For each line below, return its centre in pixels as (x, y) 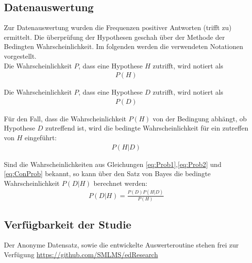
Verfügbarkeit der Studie (68, 224)
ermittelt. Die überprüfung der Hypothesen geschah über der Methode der (114, 37)
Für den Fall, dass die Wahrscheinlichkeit (65, 118)
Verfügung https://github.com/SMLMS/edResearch (81, 254)
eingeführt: (41, 138)
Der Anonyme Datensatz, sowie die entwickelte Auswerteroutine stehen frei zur (121, 245)
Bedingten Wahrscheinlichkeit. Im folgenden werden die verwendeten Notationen (124, 46)
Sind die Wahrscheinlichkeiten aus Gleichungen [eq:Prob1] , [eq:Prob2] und (113, 164)
